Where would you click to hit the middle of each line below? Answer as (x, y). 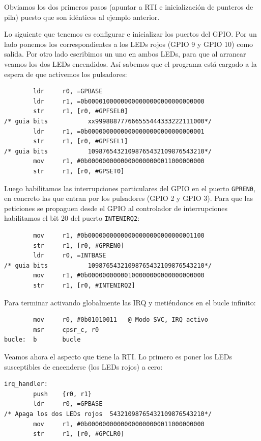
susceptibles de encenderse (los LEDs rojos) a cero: (83, 366)
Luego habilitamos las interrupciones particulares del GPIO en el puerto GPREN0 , (130, 188)
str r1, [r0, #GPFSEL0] (81, 111)
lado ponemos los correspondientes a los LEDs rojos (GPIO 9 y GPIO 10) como (129, 44)
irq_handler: (26, 384)
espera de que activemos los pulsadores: (66, 74)
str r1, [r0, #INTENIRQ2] (84, 285)
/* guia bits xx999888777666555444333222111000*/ (108, 121)
